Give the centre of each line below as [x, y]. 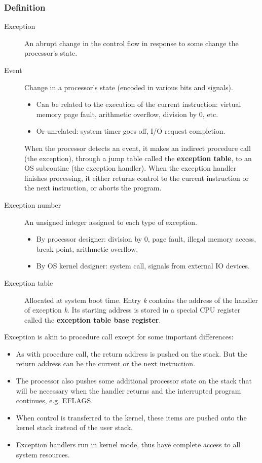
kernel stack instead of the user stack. [74, 427]
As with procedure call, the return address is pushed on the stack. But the [132, 353]
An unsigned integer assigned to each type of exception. [111, 222]
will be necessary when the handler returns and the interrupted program [128, 390]
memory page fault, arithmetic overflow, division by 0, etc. [127, 114]
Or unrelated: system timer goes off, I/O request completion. [131, 131]
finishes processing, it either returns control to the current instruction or [137, 178]
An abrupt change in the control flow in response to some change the [132, 43]
